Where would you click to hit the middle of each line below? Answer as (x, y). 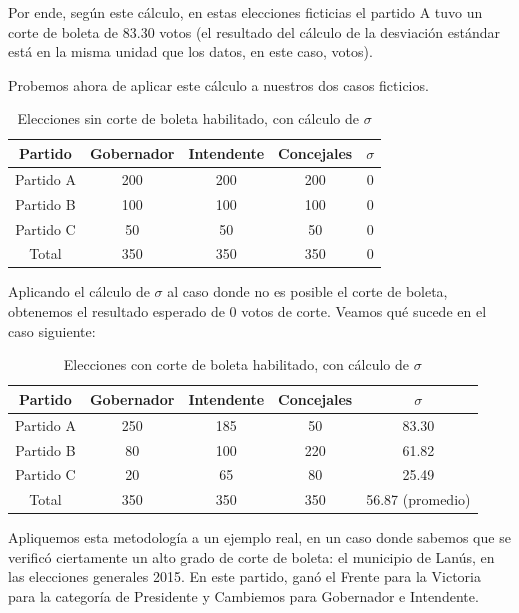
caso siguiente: (52, 330)
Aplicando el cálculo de (79, 291)
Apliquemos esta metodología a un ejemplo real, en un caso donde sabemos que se (259, 537)
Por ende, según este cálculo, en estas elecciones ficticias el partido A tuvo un (245, 12)
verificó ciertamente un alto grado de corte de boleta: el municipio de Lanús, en (251, 556)
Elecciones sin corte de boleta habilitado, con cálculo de (188, 118)
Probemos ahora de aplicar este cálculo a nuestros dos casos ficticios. (218, 84)
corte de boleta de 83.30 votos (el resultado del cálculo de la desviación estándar (254, 31)
